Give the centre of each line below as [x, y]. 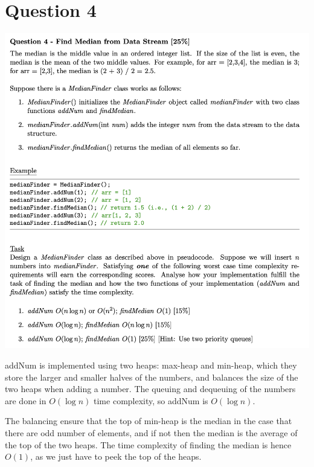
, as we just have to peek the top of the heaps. [116, 456]
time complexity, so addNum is [151, 400]
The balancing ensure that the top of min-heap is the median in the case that [149, 421]
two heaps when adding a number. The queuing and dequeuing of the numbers [150, 389]
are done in [26, 400]
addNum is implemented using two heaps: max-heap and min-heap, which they [151, 365]
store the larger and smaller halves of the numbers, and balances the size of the [152, 377]
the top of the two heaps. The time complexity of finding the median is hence [148, 444]
